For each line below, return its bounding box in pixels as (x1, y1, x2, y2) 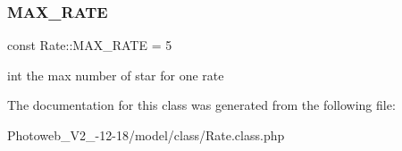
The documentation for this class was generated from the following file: (7, 96, 396, 114)
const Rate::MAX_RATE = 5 (7, 36, 172, 55)
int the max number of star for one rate (7, 65, 224, 84)
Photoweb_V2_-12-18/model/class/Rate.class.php (7, 126, 285, 144)
